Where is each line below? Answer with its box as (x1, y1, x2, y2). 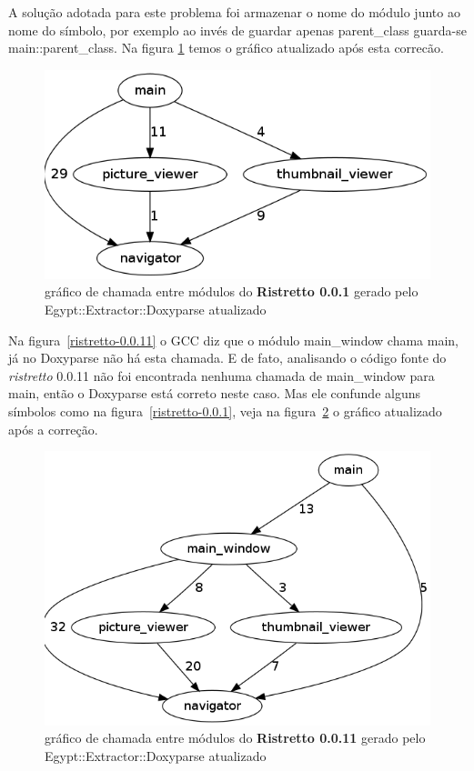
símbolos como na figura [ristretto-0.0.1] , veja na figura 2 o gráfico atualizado (8, 402, 442, 421)
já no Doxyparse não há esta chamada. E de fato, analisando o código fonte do (8, 348, 447, 367)
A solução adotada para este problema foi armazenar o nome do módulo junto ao (8, 3, 460, 21)
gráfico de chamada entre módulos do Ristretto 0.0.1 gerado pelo (45, 282, 419, 301)
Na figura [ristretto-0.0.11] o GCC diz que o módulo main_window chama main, (8, 330, 459, 349)
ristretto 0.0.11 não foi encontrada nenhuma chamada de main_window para (8, 365, 435, 385)
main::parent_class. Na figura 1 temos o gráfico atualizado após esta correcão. (8, 38, 444, 57)
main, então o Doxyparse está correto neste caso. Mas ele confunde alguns (8, 384, 420, 403)
